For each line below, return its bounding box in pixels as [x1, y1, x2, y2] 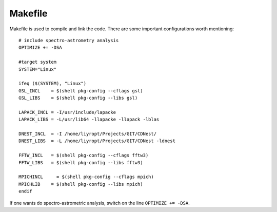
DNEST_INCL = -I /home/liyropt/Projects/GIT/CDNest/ [18, 131, 156, 137]
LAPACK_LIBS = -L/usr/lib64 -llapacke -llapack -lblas [18, 117, 160, 123]
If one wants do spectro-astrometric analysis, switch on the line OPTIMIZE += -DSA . [9, 200, 190, 206]
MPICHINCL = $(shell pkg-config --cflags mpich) [18, 174, 154, 180]
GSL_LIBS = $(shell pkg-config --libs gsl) [18, 95, 138, 101]
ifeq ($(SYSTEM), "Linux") [18, 81, 87, 87]
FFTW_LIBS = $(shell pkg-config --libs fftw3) [18, 160, 143, 165]
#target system [18, 59, 57, 65]
